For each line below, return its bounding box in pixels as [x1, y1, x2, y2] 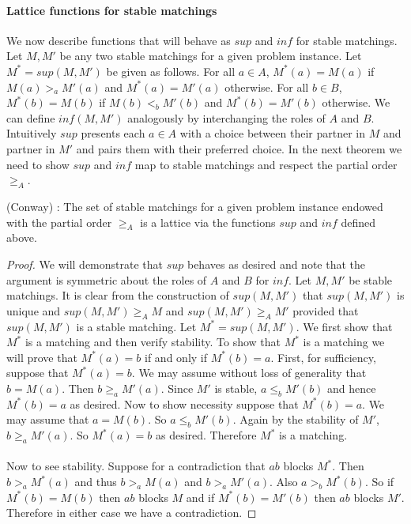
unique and [6, 302, 61, 319]
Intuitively [6, 125, 57, 141]
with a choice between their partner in [179, 125, 365, 141]
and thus [74, 473, 117, 490]
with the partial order [6, 213, 112, 230]
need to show [6, 156, 70, 172]
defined [341, 213, 376, 230]
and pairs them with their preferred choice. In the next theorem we [76, 140, 402, 156]
